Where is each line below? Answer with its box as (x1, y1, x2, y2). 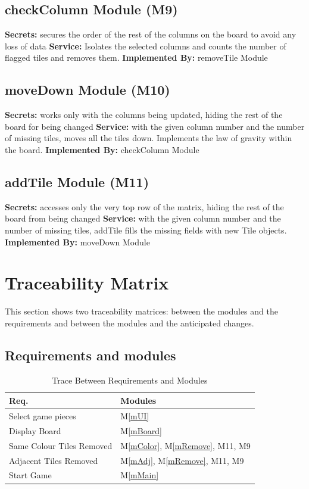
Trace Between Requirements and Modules (52, 373, 208, 386)
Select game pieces (9, 410, 76, 422)
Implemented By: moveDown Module (5, 235, 150, 248)
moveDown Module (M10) (5, 80, 170, 99)
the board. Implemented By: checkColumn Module (5, 143, 199, 155)
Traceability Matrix (5, 270, 169, 295)
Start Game (9, 469, 52, 481)
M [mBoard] (120, 424, 162, 437)
